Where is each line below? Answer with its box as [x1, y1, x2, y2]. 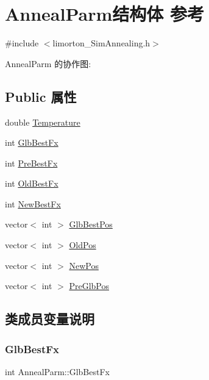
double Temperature [5, 115, 80, 128]
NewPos [69, 259, 99, 271]
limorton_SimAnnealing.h [52, 37, 151, 49]
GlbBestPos [69, 218, 113, 231]
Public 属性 [5, 87, 77, 106]
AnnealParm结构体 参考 [5, 1, 205, 26]
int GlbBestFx [5, 136, 58, 149]
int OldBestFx [5, 177, 58, 190]
